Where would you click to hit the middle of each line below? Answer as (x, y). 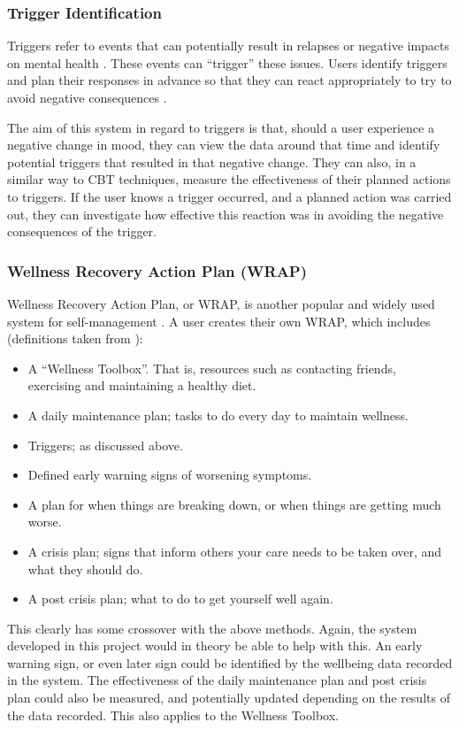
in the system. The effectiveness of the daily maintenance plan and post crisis (217, 680)
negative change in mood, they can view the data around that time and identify (224, 145)
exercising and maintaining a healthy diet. (142, 385)
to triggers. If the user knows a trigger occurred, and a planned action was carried (229, 196)
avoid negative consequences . (87, 97)
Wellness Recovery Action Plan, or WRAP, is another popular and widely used (221, 303)
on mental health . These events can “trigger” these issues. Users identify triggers (227, 62)
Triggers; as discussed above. (105, 445)
